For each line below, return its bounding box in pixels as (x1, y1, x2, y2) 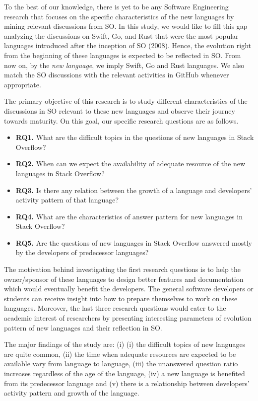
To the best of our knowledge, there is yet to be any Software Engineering (4, 1, 229, 11)
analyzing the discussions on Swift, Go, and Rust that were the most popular (4, 30, 239, 41)
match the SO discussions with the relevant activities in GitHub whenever (4, 69, 229, 80)
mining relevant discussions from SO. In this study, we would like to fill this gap (4, 21, 248, 31)
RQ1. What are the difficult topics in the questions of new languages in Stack (15, 132, 254, 142)
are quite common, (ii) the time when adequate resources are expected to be (4, 348, 236, 359)
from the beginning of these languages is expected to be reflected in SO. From (4, 50, 241, 60)
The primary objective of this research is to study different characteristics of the (4, 96, 248, 106)
